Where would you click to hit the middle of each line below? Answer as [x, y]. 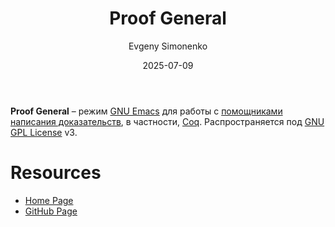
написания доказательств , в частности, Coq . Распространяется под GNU [167, 121]
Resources [56, 173]
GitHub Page [51, 211]
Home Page [49, 200]
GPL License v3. [44, 132]
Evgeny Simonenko [168, 46]
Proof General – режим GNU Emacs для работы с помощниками [146, 111]
